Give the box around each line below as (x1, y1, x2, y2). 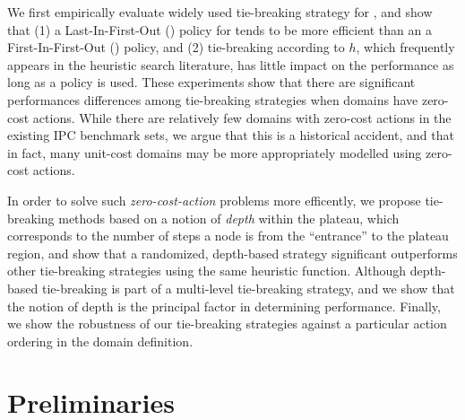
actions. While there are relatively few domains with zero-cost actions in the (32, 108, 452, 127)
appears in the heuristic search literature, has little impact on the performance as (7, 55, 454, 74)
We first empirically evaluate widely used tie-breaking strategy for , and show (7, 3, 433, 21)
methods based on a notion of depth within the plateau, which (58, 208, 400, 227)
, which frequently (356, 38, 455, 57)
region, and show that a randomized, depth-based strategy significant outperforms (7, 243, 458, 262)
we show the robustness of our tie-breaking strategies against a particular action (7, 314, 447, 333)
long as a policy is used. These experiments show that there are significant (7, 73, 416, 92)
